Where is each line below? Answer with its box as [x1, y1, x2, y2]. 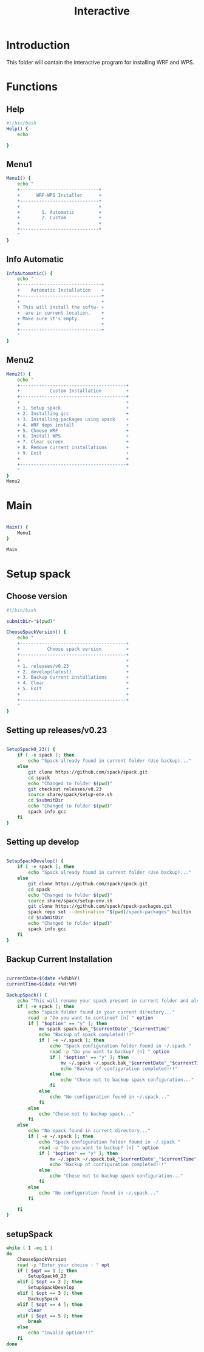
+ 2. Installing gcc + [17, 410, 129, 417]
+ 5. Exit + [17, 685, 129, 692]
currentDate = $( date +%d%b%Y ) [6, 975, 80, 982]
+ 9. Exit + [17, 450, 129, 456]
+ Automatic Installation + [17, 287, 104, 293]
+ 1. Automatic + [17, 209, 102, 215]
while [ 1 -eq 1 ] [6, 1245, 53, 1251]
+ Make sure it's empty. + [17, 315, 104, 321]
